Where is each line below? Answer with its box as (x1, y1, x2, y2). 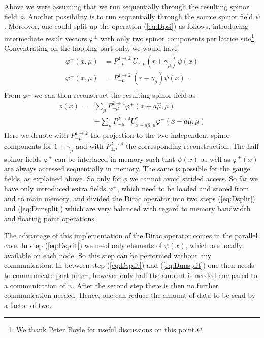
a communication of (4, 280, 65, 290)
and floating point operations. (4, 213, 96, 224)
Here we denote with (4, 130, 69, 140)
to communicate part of (4, 270, 77, 281)
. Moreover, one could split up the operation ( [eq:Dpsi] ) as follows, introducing (4, 21, 248, 32)
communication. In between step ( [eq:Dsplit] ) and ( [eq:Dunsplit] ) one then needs (4, 260, 254, 270)
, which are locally (185, 240, 243, 251)
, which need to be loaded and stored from (117, 183, 249, 194)
